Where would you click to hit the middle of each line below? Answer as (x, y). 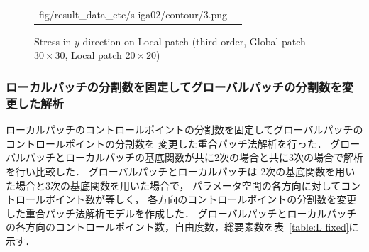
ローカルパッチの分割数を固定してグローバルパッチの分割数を (174, 86)
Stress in (53, 41)
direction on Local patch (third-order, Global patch (194, 41)
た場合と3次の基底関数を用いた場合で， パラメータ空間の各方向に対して (174, 185)
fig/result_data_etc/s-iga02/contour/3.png (133, 14)
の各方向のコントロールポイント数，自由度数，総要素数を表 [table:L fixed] (177, 227)
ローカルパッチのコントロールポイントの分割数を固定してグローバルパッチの (184, 130)
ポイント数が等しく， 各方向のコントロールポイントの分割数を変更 (201, 199)
